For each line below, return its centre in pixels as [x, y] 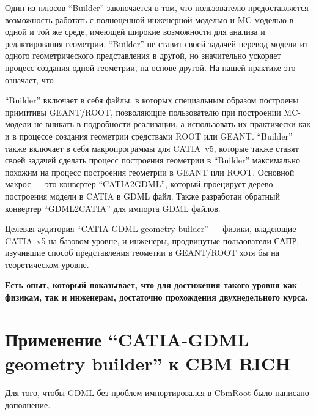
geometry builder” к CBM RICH [148, 363]
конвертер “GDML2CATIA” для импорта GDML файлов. [113, 208]
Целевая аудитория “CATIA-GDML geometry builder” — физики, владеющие [151, 229]
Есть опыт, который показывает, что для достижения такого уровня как [151, 285]
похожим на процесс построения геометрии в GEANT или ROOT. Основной [150, 172]
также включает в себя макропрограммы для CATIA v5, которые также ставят [152, 148]
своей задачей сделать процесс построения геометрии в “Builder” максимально [152, 160]
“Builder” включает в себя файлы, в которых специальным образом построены [152, 100]
